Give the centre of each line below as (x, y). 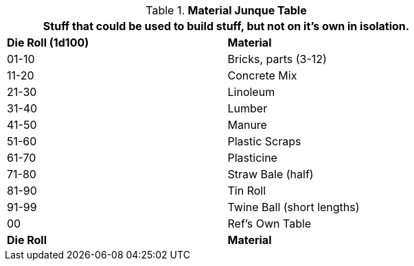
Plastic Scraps (264, 141)
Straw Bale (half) (271, 174)
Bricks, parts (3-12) (277, 59)
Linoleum (251, 92)
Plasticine (252, 158)
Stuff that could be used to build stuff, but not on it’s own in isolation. (226, 26)
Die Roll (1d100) (48, 43)
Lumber (248, 108)
